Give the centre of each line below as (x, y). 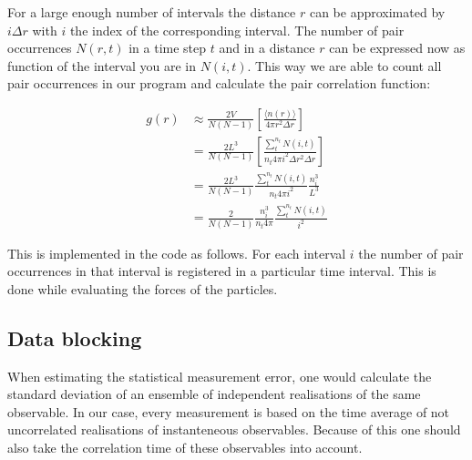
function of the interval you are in (102, 65)
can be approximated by (377, 12)
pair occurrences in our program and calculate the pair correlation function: (219, 83)
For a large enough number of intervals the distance (152, 12)
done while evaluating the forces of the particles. (143, 288)
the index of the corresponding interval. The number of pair (237, 30)
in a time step (168, 48)
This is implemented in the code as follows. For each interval (177, 253)
